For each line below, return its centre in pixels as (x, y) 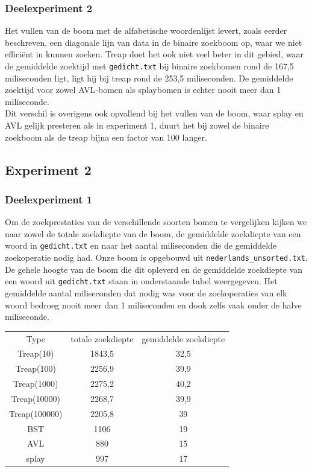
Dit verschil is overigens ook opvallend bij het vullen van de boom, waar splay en (154, 113)
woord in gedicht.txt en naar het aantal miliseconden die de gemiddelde (141, 245)
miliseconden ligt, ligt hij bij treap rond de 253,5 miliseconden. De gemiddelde (149, 78)
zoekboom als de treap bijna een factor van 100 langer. (106, 137)
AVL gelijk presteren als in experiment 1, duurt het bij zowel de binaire (137, 125)
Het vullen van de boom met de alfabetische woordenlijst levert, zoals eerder (146, 30)
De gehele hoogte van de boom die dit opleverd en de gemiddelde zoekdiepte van (154, 269)
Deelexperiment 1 (49, 199)
